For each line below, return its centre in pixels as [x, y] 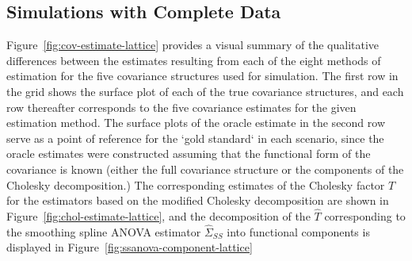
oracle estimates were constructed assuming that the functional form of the [189, 154]
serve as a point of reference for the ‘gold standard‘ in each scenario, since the [195, 138]
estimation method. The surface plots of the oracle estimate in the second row [196, 123]
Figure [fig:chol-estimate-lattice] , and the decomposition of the [158, 215]
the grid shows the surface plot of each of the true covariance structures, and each [205, 91]
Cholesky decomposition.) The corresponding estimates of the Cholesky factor [196, 184]
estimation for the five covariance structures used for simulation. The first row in [202, 76]
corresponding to [365, 215]
